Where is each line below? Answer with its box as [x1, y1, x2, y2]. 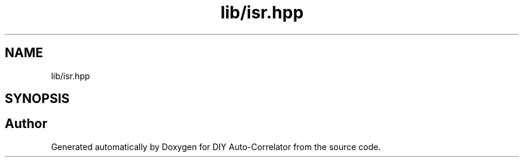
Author [5, 116, 47, 132]
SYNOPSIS [5, 91, 70, 107]
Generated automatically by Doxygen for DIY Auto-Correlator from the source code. [51, 141, 381, 152]
